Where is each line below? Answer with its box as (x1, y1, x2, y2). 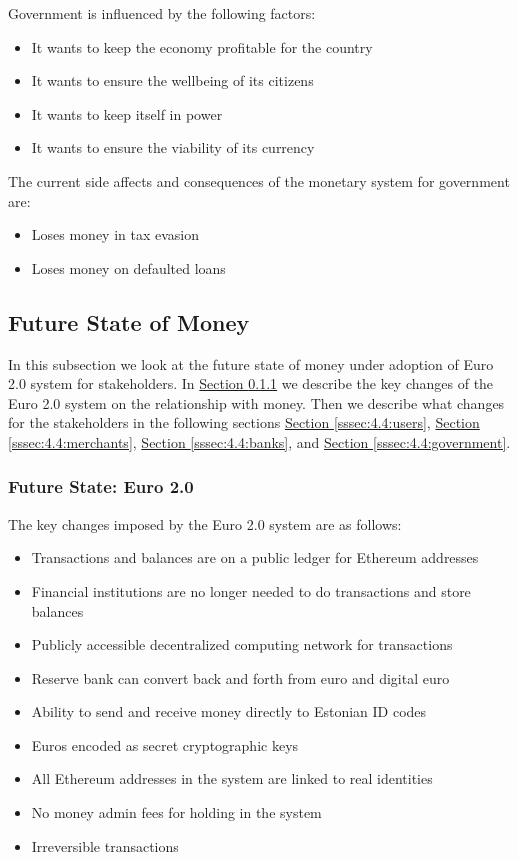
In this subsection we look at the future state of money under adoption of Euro (8, 353, 494, 374)
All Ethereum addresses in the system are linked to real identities (31, 768, 433, 789)
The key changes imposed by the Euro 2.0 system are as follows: (8, 513, 402, 534)
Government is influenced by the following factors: (8, 3, 316, 23)
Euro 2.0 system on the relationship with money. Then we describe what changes (8, 392, 505, 413)
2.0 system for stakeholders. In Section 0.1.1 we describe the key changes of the (8, 373, 494, 394)
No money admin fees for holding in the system (31, 802, 322, 823)
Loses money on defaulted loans (31, 257, 226, 278)
